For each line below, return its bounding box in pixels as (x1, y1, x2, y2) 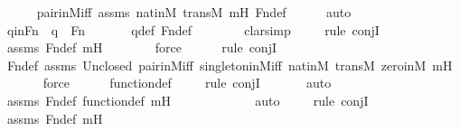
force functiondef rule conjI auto (42, 73, 332, 92)
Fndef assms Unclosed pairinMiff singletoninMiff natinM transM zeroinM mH (6, 55, 453, 74)
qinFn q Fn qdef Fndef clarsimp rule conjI (6, 20, 380, 39)
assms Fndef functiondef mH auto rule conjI (6, 90, 369, 109)
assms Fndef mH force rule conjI (6, 38, 277, 57)
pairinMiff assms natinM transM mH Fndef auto (36, 3, 352, 21)
